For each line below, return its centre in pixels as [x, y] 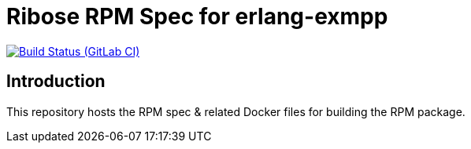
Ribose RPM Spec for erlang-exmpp [197, 16]
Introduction [56, 82]
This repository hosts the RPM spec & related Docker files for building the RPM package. [236, 111]
